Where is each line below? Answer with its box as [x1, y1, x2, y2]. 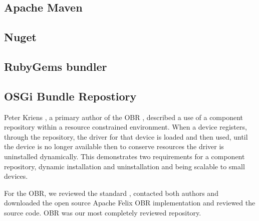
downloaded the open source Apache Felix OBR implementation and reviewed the [4, 197, 255, 208]
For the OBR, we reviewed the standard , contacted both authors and [4, 187, 218, 198]
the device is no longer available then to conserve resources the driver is [4, 141, 224, 152]
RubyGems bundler [4, 58, 107, 74]
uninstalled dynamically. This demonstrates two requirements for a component [4, 151, 245, 161]
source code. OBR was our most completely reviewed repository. [4, 207, 201, 217]
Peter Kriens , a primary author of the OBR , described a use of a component [4, 112, 243, 122]
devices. [4, 171, 28, 181]
